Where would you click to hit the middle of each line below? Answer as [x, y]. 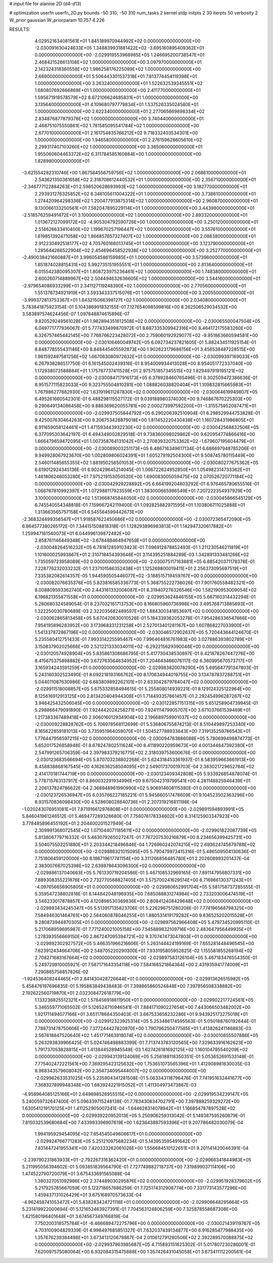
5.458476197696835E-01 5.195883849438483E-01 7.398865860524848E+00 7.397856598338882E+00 [132, 986]
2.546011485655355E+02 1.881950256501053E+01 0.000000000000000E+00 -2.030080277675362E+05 [147, 462]
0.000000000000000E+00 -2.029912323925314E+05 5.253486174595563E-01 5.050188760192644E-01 [145, 1021]
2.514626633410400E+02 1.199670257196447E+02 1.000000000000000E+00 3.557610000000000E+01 [145, 229]
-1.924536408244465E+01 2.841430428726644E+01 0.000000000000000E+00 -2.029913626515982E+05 [136, 979]
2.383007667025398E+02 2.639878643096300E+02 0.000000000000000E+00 [120, 866]
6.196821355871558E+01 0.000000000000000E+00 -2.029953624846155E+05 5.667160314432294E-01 [145, 597]
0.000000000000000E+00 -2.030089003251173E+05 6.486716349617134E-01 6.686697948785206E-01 [145, 448]
